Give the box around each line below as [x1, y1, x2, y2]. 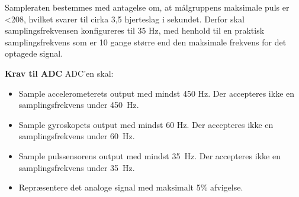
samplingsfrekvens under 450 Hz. [18, 98, 139, 111]
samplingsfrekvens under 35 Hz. [18, 161, 135, 173]
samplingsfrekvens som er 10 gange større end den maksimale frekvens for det [5, 35, 287, 48]
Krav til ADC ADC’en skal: [5, 67, 114, 79]
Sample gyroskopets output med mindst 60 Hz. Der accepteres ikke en [18, 118, 274, 130]
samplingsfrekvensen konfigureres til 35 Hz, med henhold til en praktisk [5, 24, 265, 37]
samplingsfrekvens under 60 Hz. [18, 130, 135, 142]
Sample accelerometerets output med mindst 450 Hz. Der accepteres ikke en [18, 87, 295, 99]
